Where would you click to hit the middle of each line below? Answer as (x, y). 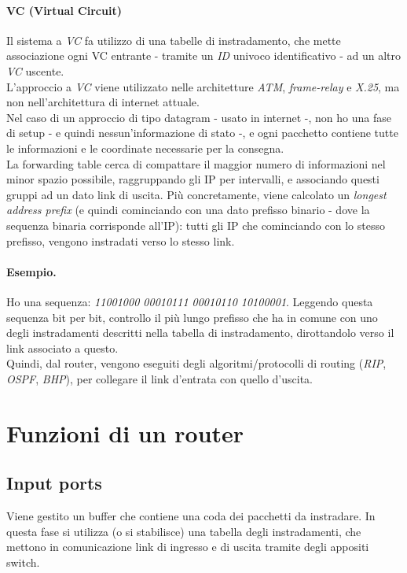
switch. (23, 562)
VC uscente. (35, 70)
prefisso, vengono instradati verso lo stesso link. (121, 240)
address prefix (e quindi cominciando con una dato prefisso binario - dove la (188, 210)
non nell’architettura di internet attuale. (103, 102)
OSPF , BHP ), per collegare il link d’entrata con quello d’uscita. (160, 378)
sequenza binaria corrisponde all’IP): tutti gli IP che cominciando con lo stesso (196, 225)
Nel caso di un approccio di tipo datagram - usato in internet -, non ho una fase (199, 117)
